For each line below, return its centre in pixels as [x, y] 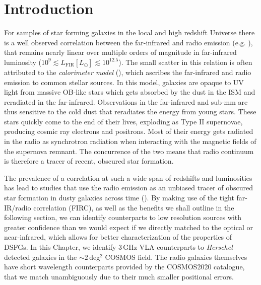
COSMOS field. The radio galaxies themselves [176, 257]
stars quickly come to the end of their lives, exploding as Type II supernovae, [123, 121]
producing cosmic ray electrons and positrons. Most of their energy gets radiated [129, 131]
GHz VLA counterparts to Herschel [178, 247]
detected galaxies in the [41, 257]
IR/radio [18, 207]
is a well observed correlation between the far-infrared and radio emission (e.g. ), [128, 42]
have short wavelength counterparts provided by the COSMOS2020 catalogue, [124, 267]
